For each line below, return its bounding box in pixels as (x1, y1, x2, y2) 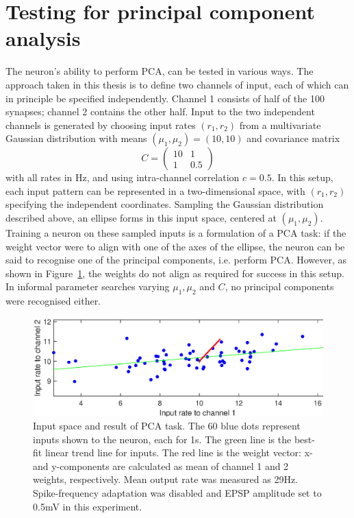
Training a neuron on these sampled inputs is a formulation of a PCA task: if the (5, 226, 346, 240)
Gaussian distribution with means (5, 131, 147, 145)
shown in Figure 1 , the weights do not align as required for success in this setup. (5, 266, 344, 280)
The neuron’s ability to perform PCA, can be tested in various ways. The (5, 64, 314, 78)
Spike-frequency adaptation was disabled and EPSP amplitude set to (33, 486, 322, 500)
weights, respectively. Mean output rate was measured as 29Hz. (33, 472, 299, 486)
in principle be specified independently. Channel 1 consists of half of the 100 (5, 91, 325, 105)
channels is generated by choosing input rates (5, 117, 196, 132)
